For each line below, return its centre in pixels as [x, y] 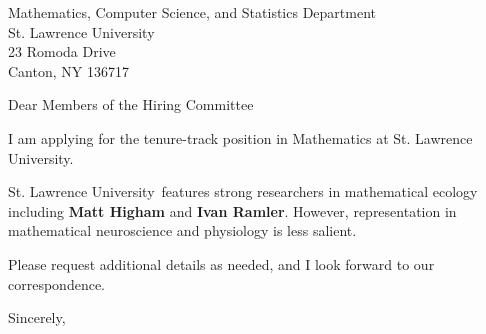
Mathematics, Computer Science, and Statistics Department [192, 12]
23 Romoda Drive [62, 51]
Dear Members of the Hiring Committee [131, 104]
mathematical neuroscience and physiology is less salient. [182, 230]
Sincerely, [37, 317]
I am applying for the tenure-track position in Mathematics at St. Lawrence [240, 137]
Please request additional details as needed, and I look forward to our [221, 263]
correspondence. [56, 283]
